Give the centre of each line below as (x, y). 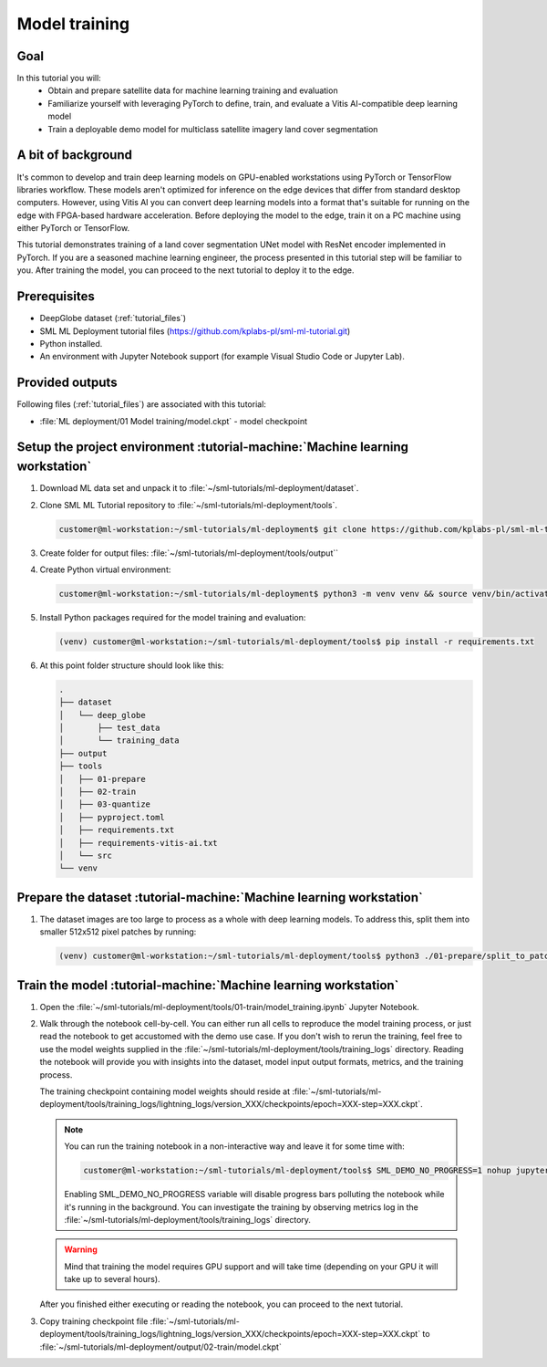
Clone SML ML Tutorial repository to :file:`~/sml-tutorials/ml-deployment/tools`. (188, 505)
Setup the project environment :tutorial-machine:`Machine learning (213, 447)
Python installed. (71, 343)
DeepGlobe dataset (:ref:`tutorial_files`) (113, 318)
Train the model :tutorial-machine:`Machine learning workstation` (208, 985)
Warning (81, 1249)
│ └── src (86, 855)
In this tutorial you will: (59, 78)
